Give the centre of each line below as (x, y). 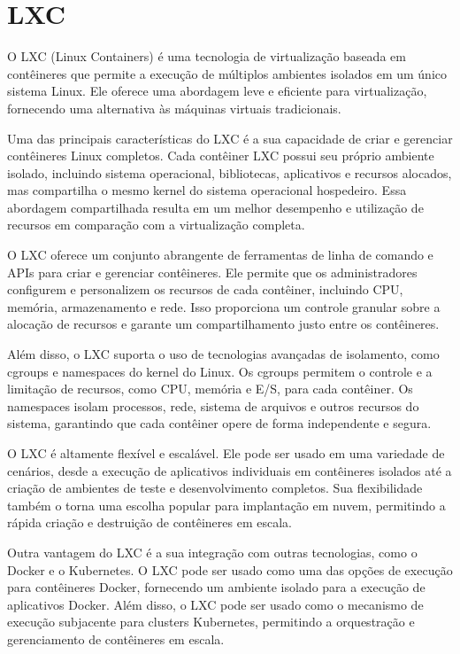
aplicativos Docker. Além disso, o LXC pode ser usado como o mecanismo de (215, 604)
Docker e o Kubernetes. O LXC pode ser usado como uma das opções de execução (230, 569)
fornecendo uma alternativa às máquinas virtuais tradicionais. (174, 108)
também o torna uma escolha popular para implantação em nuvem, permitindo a (226, 505)
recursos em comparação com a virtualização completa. (156, 225)
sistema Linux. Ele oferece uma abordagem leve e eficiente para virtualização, (217, 91)
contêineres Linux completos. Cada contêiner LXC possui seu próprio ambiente (221, 156)
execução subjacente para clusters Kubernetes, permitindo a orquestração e (211, 622)
